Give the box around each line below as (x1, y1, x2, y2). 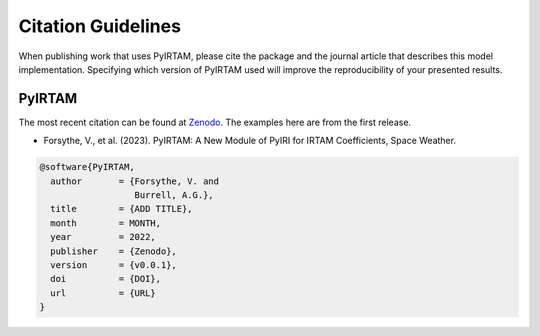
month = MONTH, (50, 217, 162, 229)
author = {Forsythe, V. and (50, 175, 220, 187)
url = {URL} (50, 287, 157, 299)
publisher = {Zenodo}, (50, 245, 177, 257)
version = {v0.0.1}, (50, 259, 177, 270)
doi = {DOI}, (50, 273, 162, 285)
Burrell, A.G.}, (134, 190, 214, 200)
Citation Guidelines (18, 15, 182, 37)
